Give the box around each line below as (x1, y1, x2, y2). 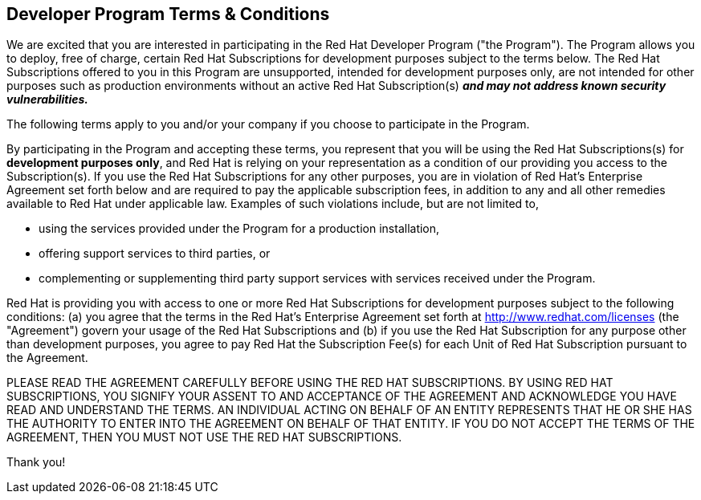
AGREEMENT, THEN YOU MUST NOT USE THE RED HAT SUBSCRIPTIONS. (6, 430, 402, 445)
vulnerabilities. (6, 92, 89, 107)
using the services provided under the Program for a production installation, (39, 222, 440, 236)
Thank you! (6, 455, 66, 470)
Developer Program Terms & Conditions (6, 4, 330, 24)
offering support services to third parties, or (39, 246, 271, 261)
